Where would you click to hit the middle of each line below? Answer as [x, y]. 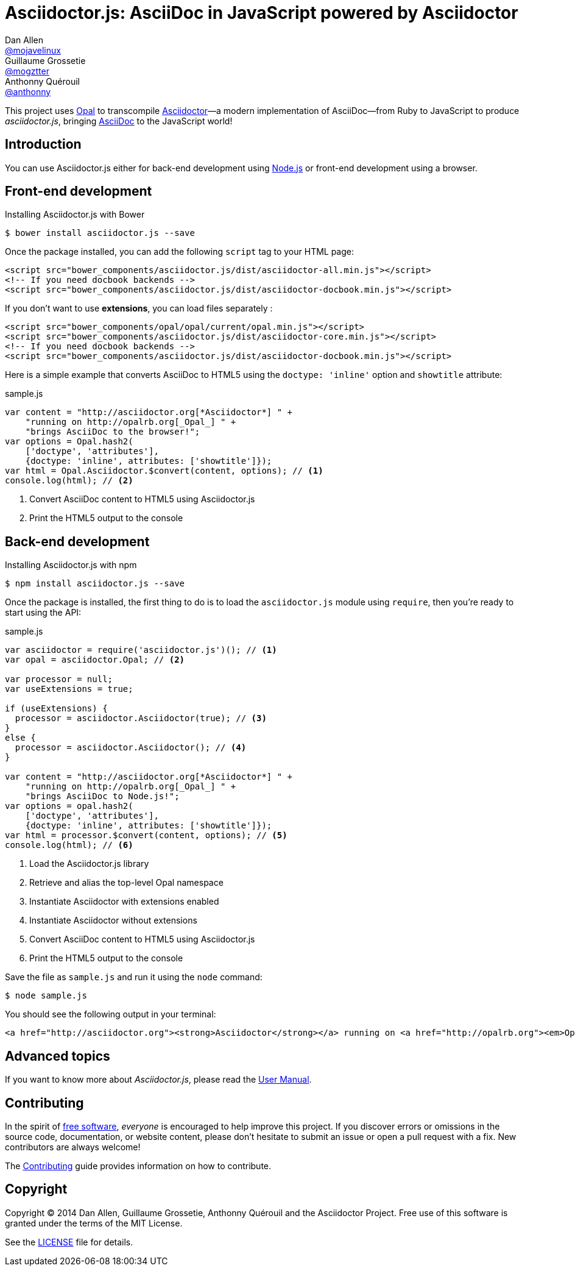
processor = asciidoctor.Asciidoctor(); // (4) [131, 748]
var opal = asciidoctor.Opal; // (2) [95, 660]
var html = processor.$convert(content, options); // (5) [146, 835]
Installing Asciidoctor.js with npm [71, 565]
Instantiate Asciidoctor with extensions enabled [124, 902]
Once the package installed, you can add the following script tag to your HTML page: [180, 252]
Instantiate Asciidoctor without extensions [113, 920]
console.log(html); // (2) [69, 481]
